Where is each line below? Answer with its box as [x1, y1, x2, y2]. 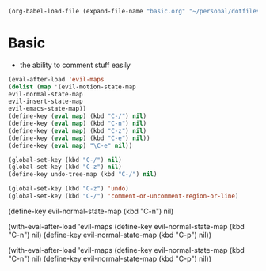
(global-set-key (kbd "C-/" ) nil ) [8, 156, 123, 164]
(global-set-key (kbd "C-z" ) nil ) [8, 163, 123, 171]
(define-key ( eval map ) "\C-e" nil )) [8, 141, 133, 149]
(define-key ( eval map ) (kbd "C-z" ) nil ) [8, 126, 147, 134]
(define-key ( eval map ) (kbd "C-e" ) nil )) [8, 134, 150, 142]
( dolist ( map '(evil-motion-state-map [8, 83, 136, 91]
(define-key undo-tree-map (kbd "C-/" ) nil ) [8, 171, 158, 179]
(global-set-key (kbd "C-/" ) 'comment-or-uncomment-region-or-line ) [8, 192, 239, 201]
